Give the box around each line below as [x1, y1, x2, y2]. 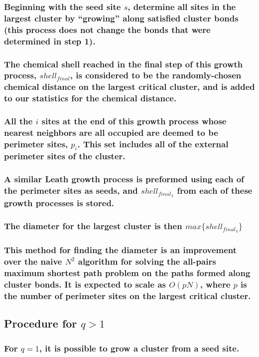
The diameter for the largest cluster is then [4, 220, 182, 232]
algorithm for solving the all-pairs [78, 255, 216, 268]
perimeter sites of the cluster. [4, 150, 126, 162]
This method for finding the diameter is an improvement [4, 244, 237, 256]
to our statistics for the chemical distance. [4, 92, 177, 104]
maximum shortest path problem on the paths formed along [4, 267, 251, 279]
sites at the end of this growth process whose [41, 115, 227, 127]
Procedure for [4, 316, 77, 331]
